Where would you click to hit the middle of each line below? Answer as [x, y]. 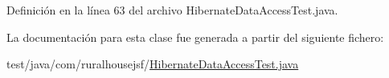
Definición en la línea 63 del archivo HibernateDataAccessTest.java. [172, 10]
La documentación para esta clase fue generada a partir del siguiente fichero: [195, 37]
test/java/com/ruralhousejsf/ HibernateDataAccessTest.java [153, 64]
